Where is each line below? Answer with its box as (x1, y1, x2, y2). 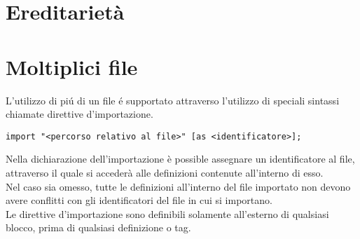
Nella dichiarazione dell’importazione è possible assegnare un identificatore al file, (6, 151, 355, 166)
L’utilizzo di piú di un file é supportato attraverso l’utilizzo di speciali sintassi (6, 93, 340, 107)
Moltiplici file (6, 52, 138, 81)
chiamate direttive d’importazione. (6, 107, 153, 121)
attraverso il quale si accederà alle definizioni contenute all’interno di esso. (6, 165, 324, 179)
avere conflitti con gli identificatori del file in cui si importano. (6, 193, 272, 207)
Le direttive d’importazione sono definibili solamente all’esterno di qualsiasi (6, 206, 329, 221)
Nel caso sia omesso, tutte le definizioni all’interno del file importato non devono (6, 179, 351, 193)
